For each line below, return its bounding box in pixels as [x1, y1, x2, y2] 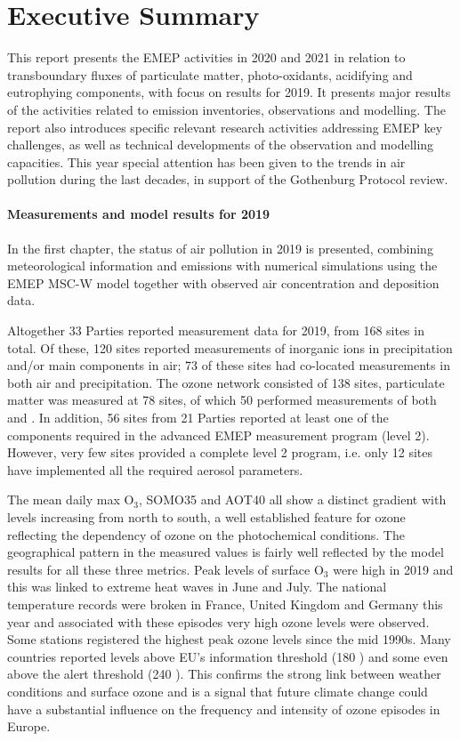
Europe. [7, 717, 51, 736]
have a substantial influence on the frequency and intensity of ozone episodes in [7, 699, 440, 718]
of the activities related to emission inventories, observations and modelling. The [7, 100, 446, 118]
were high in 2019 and [333, 560, 454, 578]
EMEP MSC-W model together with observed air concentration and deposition [7, 273, 440, 292]
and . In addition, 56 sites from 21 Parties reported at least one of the [7, 408, 389, 427]
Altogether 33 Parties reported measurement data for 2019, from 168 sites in [7, 321, 424, 340]
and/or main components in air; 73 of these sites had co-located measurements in [7, 356, 450, 375]
